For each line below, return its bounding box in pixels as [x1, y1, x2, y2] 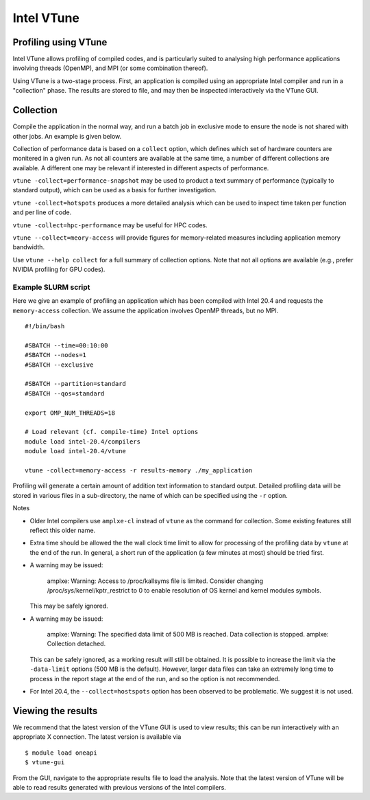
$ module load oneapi [25, 748, 97, 757]
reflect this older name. [29, 526, 96, 534]
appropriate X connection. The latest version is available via [12, 733, 182, 741]
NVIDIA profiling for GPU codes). [12, 265, 106, 274]
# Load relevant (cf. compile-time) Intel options [25, 428, 199, 436]
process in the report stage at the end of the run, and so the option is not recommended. [29, 674, 280, 683]
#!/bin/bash [25, 323, 65, 330]
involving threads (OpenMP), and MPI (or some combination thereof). [12, 64, 208, 72]
